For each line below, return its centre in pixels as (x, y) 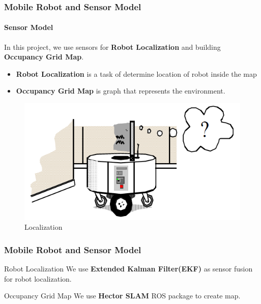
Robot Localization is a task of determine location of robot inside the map (136, 73)
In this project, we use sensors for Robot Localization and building (112, 47)
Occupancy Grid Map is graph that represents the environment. (121, 91)
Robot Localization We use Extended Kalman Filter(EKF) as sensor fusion (128, 269)
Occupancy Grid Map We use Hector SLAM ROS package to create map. (122, 296)
